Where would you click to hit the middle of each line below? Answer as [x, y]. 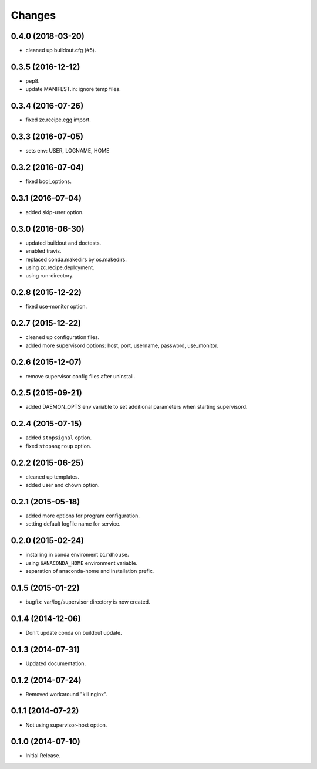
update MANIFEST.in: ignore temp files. [73, 89]
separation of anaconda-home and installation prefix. [90, 571]
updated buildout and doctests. [63, 243]
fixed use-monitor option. [56, 306]
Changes [33, 15]
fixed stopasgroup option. [58, 446]
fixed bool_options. [48, 181]
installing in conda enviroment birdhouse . [77, 555]
